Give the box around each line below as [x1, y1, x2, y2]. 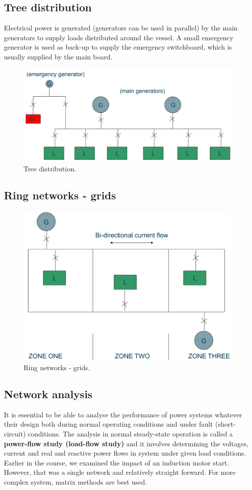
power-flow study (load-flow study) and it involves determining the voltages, [4, 438, 249, 448]
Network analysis [4, 386, 93, 401]
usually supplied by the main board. [4, 51, 113, 61]
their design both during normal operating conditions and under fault [4, 419, 213, 429]
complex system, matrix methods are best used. [4, 476, 147, 487]
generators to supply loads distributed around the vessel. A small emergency [4, 32, 233, 42]
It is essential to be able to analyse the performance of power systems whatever [4, 409, 242, 419]
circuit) [4, 428, 26, 438]
